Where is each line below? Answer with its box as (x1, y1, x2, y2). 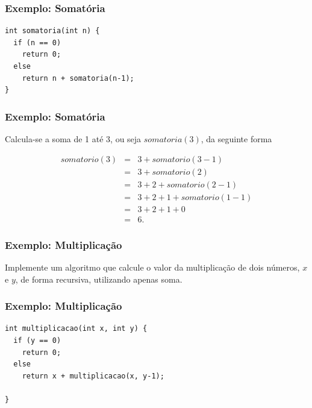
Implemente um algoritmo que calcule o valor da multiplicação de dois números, (5, 261, 300, 273)
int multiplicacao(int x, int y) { (5, 324, 148, 333)
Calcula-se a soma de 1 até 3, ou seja (5, 133, 142, 145)
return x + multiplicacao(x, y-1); (22, 371, 164, 380)
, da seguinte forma (201, 133, 272, 145)
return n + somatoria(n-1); (22, 74, 134, 83)
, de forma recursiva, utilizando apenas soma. (15, 272, 183, 285)
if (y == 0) (13, 336, 61, 345)
